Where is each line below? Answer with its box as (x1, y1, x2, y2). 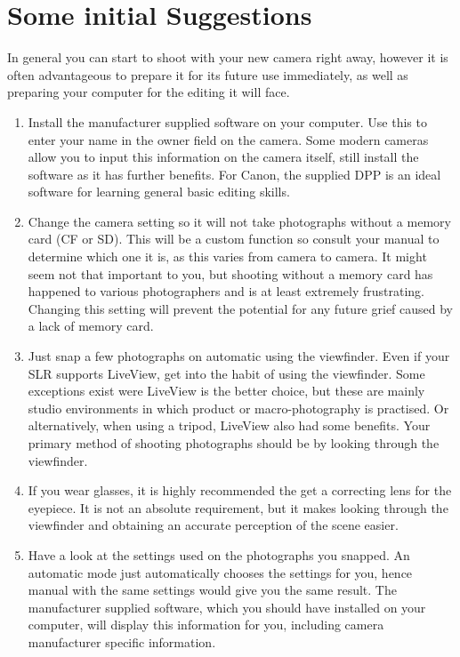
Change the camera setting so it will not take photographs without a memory (28, 212, 451, 230)
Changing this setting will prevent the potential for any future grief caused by (28, 299, 453, 317)
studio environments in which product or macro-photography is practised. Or (28, 398, 449, 417)
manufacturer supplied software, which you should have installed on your (28, 597, 426, 616)
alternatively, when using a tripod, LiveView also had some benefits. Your (28, 416, 431, 435)
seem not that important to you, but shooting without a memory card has (28, 264, 433, 283)
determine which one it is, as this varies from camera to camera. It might (28, 247, 427, 266)
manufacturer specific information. (28, 632, 216, 651)
